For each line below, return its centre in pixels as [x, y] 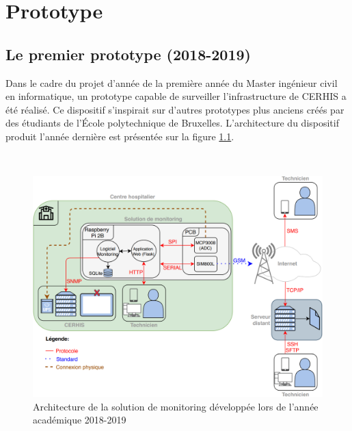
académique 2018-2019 [80, 420]
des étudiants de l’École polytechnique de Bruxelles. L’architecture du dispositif [172, 123]
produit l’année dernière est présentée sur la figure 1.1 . [120, 136]
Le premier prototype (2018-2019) [128, 54]
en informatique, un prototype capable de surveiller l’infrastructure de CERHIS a [176, 96]
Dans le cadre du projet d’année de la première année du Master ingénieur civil [172, 82]
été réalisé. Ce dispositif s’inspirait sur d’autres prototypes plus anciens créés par [175, 109]
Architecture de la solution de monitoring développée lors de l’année [176, 406]
